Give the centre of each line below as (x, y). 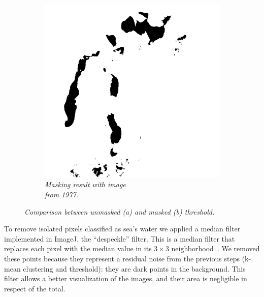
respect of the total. (35, 288)
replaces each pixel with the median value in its (78, 248)
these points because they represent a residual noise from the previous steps (122, 259)
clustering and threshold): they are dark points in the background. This (134, 268)
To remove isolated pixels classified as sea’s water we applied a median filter (122, 229)
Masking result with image (85, 184)
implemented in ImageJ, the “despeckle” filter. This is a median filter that (120, 238)
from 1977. (62, 195)
